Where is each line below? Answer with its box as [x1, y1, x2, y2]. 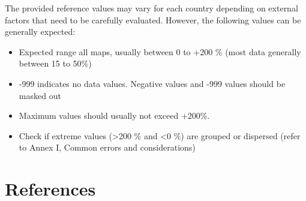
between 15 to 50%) [19, 57, 92, 70]
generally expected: [5, 25, 76, 38]
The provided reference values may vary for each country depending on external [5, 2, 298, 14]
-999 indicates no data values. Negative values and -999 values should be [19, 77, 286, 89]
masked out [19, 89, 61, 101]
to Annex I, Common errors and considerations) [19, 141, 196, 154]
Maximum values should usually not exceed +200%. [19, 109, 210, 122]
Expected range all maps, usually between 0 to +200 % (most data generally [19, 45, 301, 58]
